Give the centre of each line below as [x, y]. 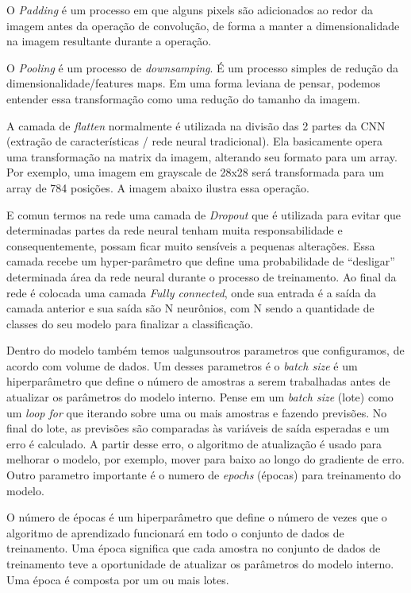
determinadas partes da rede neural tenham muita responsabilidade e [175, 230]
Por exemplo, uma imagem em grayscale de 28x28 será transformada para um [195, 172]
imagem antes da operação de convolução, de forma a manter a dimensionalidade [203, 25]
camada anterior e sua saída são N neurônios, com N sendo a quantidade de [190, 308]
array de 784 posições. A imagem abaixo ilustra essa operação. [158, 187]
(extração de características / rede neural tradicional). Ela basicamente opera [194, 141]
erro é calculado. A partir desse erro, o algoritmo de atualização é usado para [194, 443]
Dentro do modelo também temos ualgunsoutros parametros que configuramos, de [205, 350]
